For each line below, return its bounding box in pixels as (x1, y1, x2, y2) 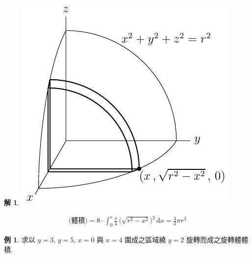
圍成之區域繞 (125, 234, 166, 244)
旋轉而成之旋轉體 (186, 234, 242, 244)
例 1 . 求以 (4, 234, 35, 244)
